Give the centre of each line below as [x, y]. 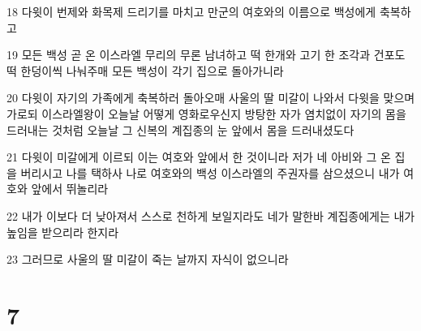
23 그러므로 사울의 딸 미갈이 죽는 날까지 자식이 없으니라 [148, 259]
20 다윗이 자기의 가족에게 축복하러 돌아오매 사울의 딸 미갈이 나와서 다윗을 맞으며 [211, 98]
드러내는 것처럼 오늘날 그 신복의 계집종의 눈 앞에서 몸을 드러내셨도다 [180, 129]
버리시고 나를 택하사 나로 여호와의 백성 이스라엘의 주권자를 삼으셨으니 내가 [210, 172]
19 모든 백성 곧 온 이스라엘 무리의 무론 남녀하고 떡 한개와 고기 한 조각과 [189, 55]
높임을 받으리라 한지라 [63, 232]
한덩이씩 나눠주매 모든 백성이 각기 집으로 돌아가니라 [152, 70]
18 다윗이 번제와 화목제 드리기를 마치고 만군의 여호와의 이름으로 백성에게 [191, 11]
